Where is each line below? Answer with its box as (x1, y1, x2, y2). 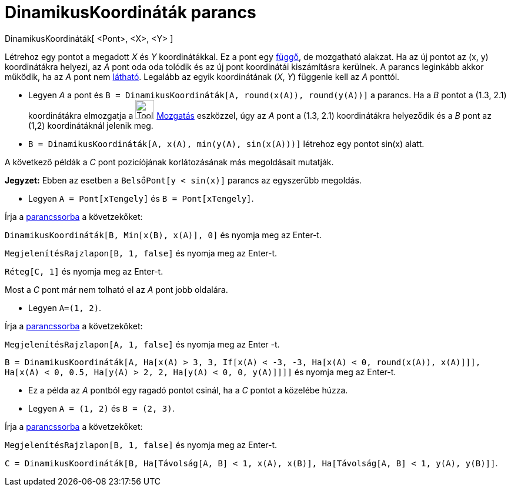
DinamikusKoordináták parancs (5, 2, 256, 22)
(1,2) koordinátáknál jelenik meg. (28, 120, 153, 131)
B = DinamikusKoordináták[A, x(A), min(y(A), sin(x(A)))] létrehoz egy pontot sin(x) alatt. (28, 138, 425, 149)
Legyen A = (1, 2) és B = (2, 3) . (28, 403, 175, 413)
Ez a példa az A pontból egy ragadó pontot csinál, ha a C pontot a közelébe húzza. (28, 385, 348, 395)
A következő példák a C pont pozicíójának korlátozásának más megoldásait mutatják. (5, 156, 334, 167)
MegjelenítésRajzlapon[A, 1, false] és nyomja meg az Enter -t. (5, 339, 280, 349)
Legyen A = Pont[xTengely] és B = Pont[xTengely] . (28, 193, 254, 203)
